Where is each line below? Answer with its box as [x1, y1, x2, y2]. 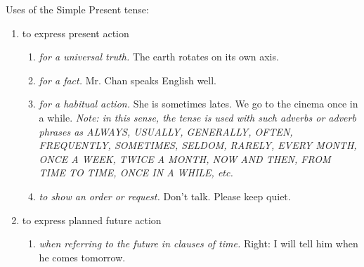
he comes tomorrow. [39, 249, 126, 264]
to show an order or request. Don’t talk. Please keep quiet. [39, 188, 291, 203]
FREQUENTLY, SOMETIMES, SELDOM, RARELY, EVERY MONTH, [39, 138, 357, 152]
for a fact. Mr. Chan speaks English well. [39, 72, 217, 87]
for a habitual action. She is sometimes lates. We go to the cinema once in [39, 96, 358, 111]
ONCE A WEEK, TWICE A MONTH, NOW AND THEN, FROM [39, 151, 331, 166]
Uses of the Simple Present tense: [6, 2, 149, 16]
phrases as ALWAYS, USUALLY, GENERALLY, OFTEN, [39, 124, 293, 138]
